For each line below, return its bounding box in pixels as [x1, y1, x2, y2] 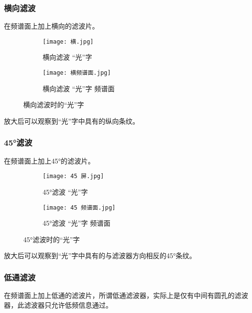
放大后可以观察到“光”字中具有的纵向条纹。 [4, 115, 140, 126]
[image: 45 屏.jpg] [43, 173, 104, 180]
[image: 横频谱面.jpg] [43, 69, 111, 77]
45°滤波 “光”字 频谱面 [43, 218, 110, 228]
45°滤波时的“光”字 [23, 234, 80, 244]
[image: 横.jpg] [43, 38, 94, 45]
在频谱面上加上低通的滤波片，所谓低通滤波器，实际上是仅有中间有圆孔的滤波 [4, 290, 248, 300]
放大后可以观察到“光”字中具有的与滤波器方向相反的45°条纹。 [4, 250, 196, 261]
